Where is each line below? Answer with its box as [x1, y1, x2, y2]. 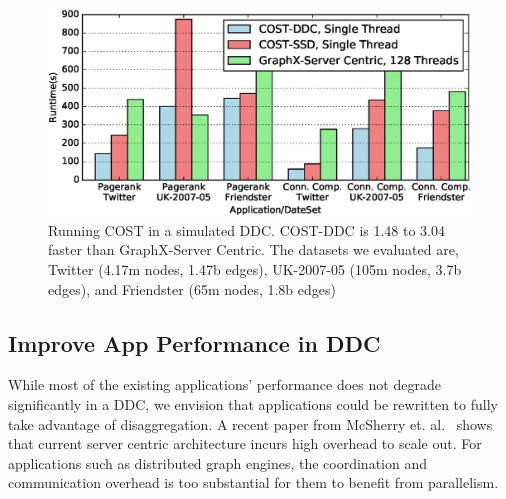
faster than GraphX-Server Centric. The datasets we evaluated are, [48, 239, 459, 260]
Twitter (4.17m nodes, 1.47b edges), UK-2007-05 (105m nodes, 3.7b [48, 259, 462, 280]
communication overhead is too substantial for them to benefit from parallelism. [8, 472, 499, 493]
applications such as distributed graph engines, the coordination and [8, 452, 428, 473]
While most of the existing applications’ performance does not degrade [8, 374, 441, 395]
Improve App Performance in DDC [8, 327, 381, 358]
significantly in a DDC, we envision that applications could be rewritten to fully [8, 394, 498, 415]
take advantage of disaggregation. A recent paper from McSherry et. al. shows [8, 413, 493, 434]
